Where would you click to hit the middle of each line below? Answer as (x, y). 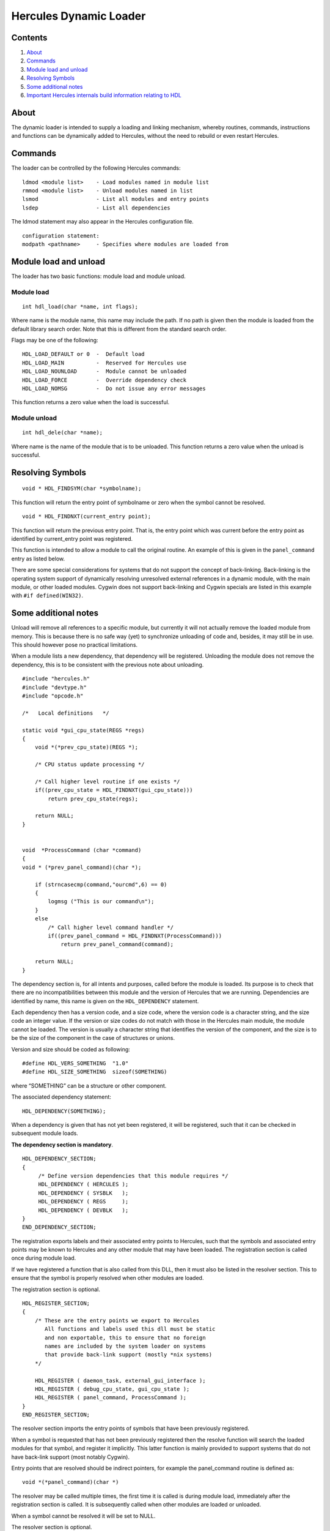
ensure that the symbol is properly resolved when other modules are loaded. (108, 1278)
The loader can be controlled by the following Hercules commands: (96, 168)
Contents (29, 38)
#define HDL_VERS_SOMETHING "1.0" (75, 1063)
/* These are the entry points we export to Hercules (117, 1320)
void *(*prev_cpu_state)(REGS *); (86, 747)
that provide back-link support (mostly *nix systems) (129, 1355)
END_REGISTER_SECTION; (56, 1415)
